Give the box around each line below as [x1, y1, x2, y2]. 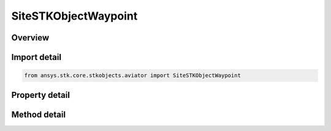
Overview [11, 32, 50, 43]
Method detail [11, 109, 66, 119]
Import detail [11, 52, 61, 62]
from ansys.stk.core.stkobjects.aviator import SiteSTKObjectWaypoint [24, 72, 242, 79]
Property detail [11, 89, 70, 100]
